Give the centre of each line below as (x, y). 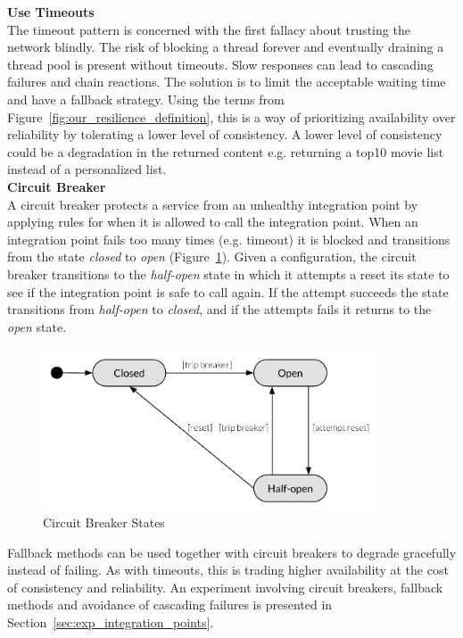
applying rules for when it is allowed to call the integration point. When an (213, 222)
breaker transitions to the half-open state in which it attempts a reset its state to (228, 273)
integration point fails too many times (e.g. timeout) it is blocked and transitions (229, 239)
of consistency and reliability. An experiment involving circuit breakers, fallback (225, 587)
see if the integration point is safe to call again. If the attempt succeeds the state (228, 291)
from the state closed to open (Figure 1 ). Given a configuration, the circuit (212, 257)
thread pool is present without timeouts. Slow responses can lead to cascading (220, 64)
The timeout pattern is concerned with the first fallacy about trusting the (209, 29)
